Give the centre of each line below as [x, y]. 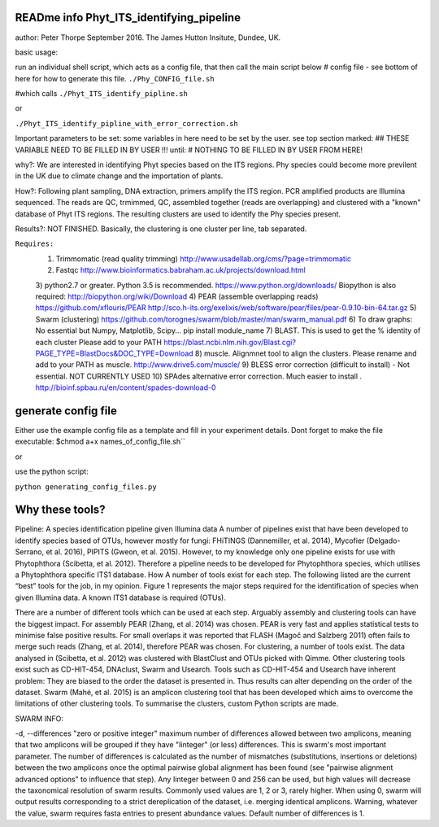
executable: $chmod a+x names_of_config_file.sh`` [100, 442]
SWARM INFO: [39, 718]
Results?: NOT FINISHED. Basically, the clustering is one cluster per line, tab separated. [161, 229]
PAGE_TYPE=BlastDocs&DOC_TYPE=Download [115, 353]
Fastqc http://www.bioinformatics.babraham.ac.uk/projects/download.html [181, 270]
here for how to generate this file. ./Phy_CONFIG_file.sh [115, 78]
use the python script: [52, 471]
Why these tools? [60, 510]
